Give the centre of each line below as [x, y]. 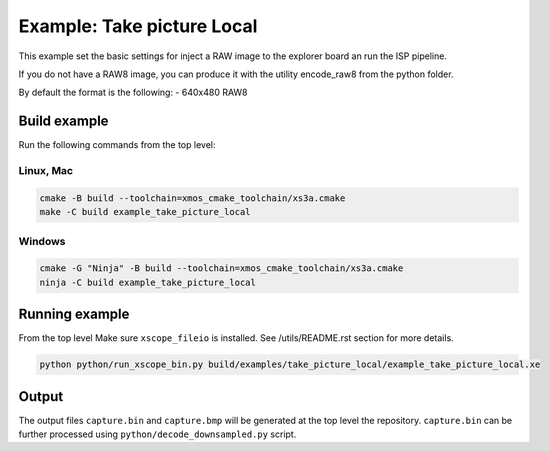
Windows [42, 241]
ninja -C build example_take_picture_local [148, 282]
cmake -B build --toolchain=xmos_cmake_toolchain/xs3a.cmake [192, 198]
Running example [74, 314]
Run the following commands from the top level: [117, 145]
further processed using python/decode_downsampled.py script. [157, 434]
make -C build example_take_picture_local [145, 212]
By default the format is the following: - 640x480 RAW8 [133, 92]
